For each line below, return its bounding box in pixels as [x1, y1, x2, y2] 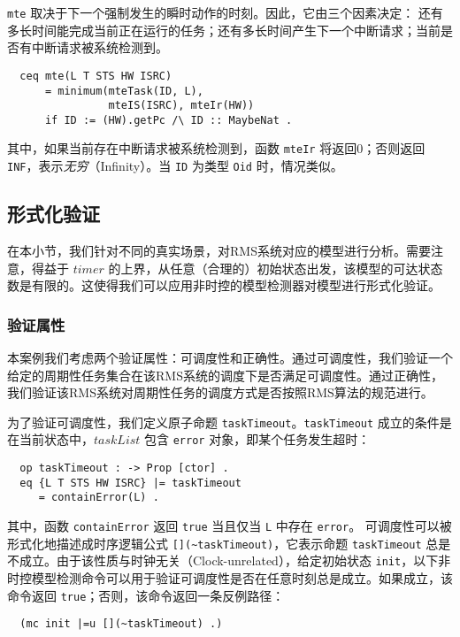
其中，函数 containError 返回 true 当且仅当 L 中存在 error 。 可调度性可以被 [7, 517, 452, 535]
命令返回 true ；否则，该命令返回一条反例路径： [7, 586, 285, 604]
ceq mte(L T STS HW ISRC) [19, 69, 172, 82]
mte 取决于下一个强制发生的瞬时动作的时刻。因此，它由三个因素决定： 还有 [7, 4, 443, 21]
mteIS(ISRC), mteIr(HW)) [108, 99, 255, 112]
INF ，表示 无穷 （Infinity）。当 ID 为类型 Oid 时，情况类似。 [7, 157, 343, 175]
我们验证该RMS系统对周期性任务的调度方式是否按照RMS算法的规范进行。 [7, 383, 433, 402]
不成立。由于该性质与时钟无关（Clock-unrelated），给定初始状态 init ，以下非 [7, 551, 451, 570]
